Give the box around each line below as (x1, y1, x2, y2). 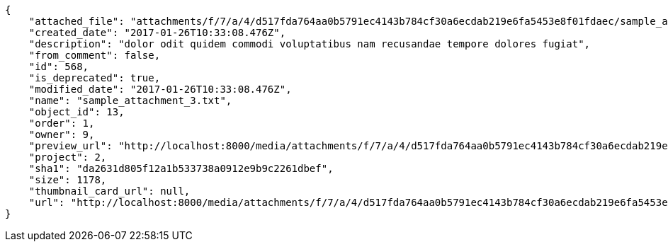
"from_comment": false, (28, 50, 161, 61)
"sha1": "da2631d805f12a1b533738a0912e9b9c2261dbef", (28, 163, 334, 174)
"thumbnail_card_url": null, (28, 185, 191, 197)
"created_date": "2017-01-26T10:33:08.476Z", (28, 27, 286, 38)
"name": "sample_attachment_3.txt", (28, 95, 232, 106)
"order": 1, (28, 117, 95, 129)
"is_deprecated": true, (28, 72, 161, 84)
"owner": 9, (28, 129, 95, 140)
